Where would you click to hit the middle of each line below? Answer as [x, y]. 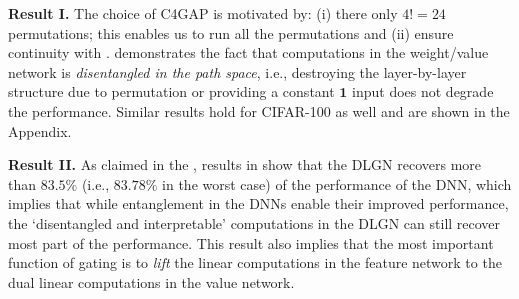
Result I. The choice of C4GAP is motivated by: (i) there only [203, 13]
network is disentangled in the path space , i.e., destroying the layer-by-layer [237, 71]
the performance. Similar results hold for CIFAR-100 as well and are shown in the [259, 110]
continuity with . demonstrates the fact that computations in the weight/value [248, 52]
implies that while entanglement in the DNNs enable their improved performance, [258, 203]
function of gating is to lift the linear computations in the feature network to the [255, 262]
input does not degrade [423, 91]
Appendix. [40, 130]
